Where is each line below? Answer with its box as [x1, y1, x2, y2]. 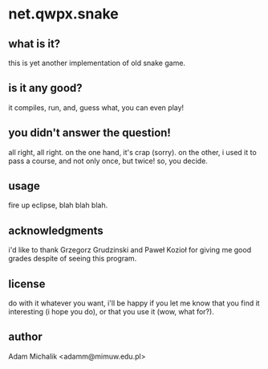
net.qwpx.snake [8, 5, 119, 23]
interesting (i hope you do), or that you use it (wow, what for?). [8, 307, 214, 317]
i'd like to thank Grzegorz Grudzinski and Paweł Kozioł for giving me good [8, 245, 251, 255]
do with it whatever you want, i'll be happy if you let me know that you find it [8, 298, 260, 308]
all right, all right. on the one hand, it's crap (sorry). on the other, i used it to [8, 147, 257, 157]
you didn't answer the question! [8, 126, 171, 140]
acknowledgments [8, 223, 104, 237]
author [8, 330, 43, 344]
